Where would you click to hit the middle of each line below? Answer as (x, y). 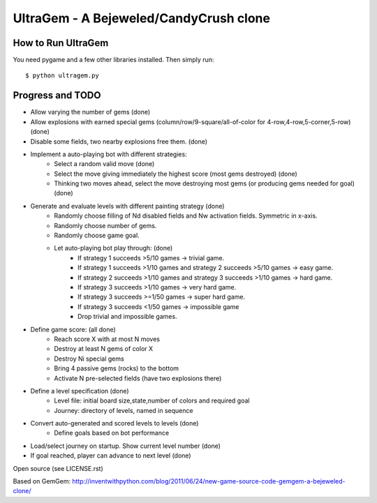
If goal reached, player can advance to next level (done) (111, 456)
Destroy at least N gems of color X (104, 349)
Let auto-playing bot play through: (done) (113, 248)
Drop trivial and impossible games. (127, 317)
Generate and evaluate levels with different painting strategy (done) (127, 206)
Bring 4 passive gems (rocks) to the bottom (117, 368)
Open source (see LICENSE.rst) (58, 468)
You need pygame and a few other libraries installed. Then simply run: (113, 60)
